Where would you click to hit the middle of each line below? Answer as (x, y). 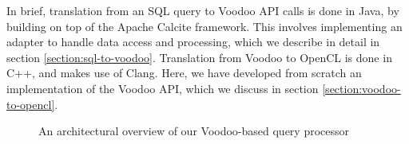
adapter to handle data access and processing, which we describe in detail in (193, 42)
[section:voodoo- (361, 88)
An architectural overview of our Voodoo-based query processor (194, 131)
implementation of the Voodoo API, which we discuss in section (163, 88)
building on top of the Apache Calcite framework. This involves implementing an (204, 26)
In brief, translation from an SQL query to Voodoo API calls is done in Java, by (203, 10)
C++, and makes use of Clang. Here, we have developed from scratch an (184, 73)
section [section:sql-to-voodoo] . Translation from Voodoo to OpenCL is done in (199, 57)
